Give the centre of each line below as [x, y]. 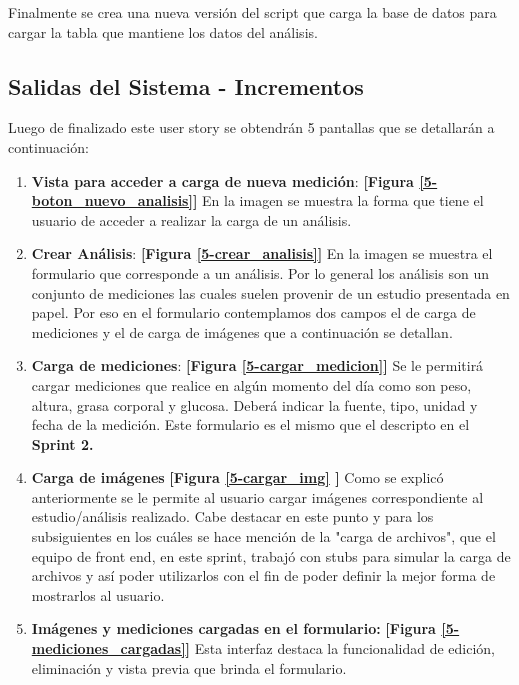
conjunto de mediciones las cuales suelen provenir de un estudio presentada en [270, 292]
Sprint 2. [62, 443]
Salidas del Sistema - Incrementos [186, 85]
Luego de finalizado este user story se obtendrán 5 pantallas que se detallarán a [251, 127]
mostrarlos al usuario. [98, 594]
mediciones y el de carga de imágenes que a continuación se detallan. [242, 331]
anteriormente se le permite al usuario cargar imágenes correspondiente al [257, 496]
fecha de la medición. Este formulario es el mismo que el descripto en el [250, 424]
